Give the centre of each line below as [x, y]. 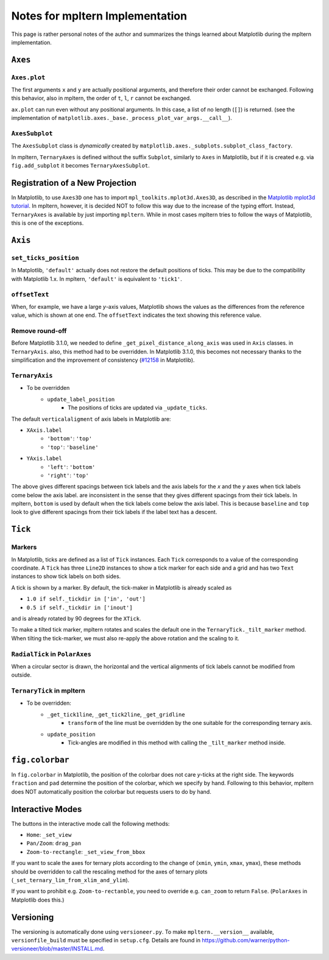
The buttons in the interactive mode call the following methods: [90, 824]
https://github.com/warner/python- [246, 941]
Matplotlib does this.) [38, 900]
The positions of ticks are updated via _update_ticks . [137, 408]
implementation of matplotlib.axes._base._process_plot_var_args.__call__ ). [122, 118]
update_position [71, 734]
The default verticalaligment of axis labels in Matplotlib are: [91, 419]
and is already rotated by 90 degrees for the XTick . [76, 618]
